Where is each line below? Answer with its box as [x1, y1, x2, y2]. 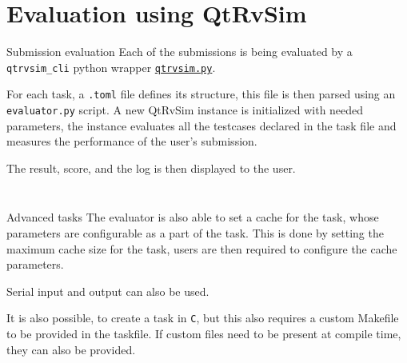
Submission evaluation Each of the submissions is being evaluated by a [6, 43, 353, 60]
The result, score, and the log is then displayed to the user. [6, 159, 296, 176]
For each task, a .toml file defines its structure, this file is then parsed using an [6, 86, 396, 102]
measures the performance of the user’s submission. [6, 133, 257, 150]
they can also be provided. [6, 341, 136, 357]
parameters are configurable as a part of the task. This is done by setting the [6, 225, 384, 241]
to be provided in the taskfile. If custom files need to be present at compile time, [6, 325, 401, 342]
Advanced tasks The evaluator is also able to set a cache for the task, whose [6, 209, 379, 225]
